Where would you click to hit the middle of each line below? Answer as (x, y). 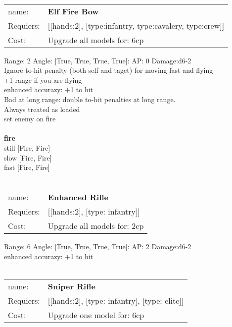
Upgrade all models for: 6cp (96, 40)
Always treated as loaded (42, 109)
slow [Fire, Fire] (28, 157)
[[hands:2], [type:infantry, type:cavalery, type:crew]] (136, 25)
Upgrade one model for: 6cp (96, 315)
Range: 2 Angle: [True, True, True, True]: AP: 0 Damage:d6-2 (98, 60)
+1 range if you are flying (43, 80)
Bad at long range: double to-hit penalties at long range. (90, 99)
